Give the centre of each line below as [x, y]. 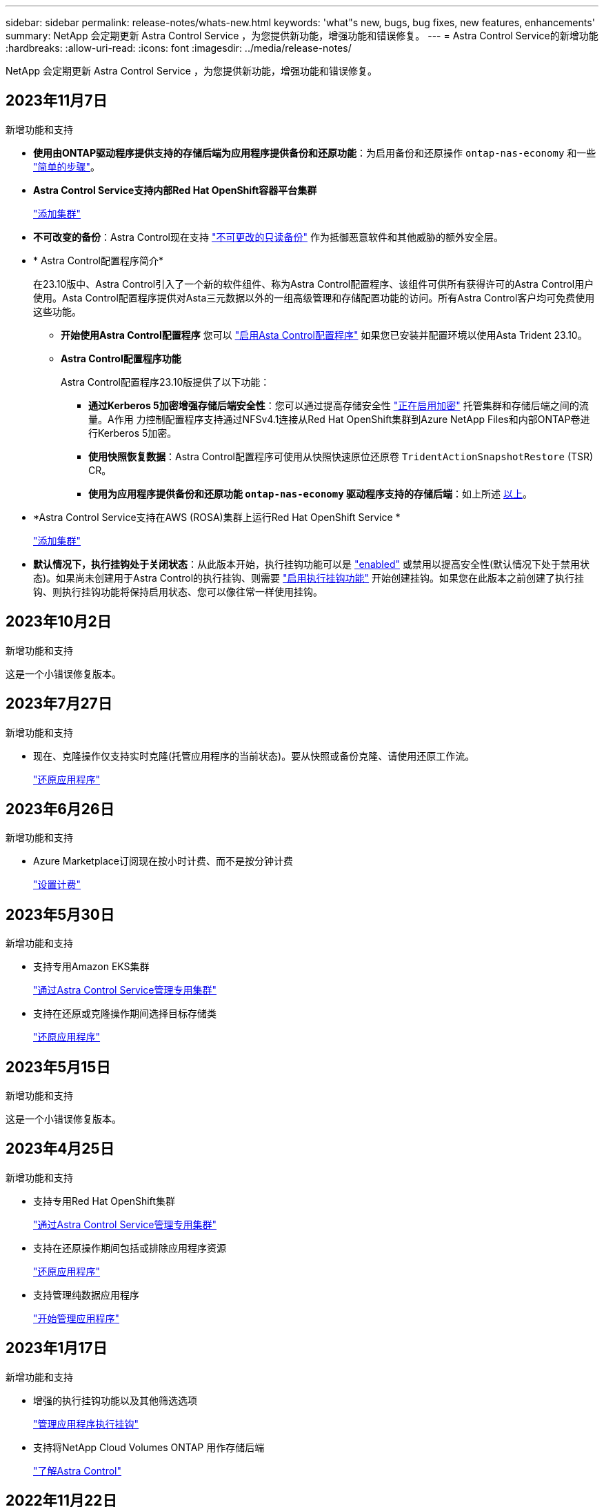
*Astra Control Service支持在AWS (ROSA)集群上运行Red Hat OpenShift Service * [217, 517]
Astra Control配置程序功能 [121, 358]
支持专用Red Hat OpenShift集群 [104, 1201]
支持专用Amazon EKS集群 [91, 967]
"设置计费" [57, 885]
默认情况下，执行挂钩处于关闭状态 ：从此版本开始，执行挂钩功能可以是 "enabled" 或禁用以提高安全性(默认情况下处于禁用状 [312, 564]
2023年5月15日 [58, 1067]
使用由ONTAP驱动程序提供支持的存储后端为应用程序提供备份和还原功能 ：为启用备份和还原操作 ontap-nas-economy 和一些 [315, 152]
